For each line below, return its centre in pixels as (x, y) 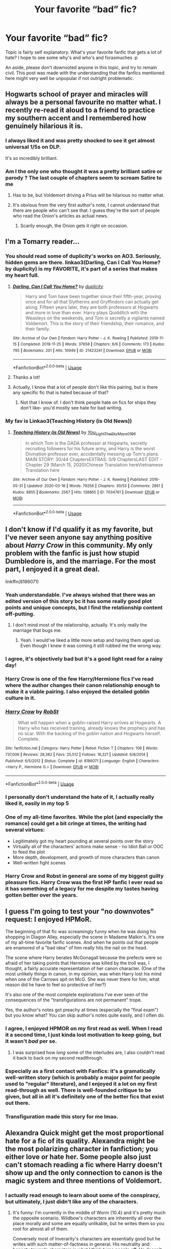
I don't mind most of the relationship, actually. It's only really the (80, 625)
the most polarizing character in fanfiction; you (82, 1149)
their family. (38, 329)
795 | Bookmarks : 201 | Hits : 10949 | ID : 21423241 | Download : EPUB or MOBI (82, 350)
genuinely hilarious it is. (44, 126)
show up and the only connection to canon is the (84, 1173)
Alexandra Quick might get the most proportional (84, 1133)
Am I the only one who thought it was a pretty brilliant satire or (84, 171)
